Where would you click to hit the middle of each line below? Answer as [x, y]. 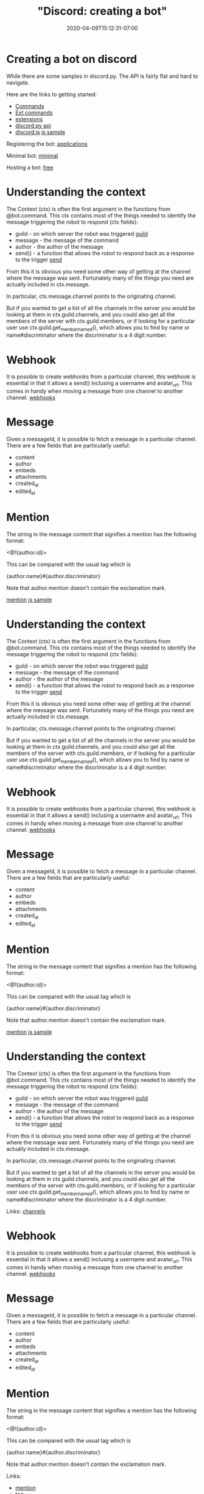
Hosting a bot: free [30, 167]
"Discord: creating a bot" [102, 11]
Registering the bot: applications [47, 144]
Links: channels [26, 1211]
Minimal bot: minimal [32, 155]
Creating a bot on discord [72, 59]
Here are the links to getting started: [52, 94]
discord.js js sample [40, 132]
